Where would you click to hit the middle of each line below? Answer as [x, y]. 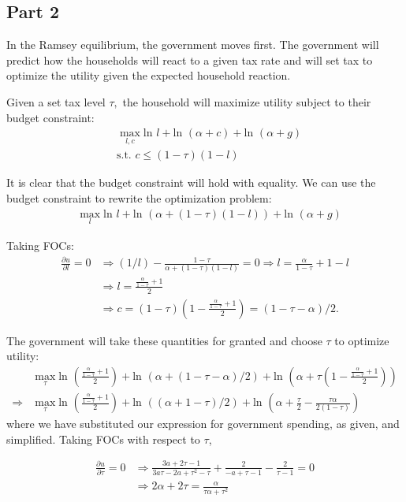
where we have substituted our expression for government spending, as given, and [203, 424]
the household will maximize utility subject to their [247, 101]
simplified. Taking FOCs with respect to [103, 439]
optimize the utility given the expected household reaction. [149, 75]
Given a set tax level [56, 101]
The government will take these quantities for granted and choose [164, 340]
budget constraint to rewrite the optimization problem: [139, 198]
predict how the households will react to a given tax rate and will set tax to [190, 59]
